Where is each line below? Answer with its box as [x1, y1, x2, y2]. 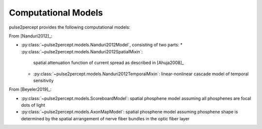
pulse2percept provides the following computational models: [9, 24, 131, 30]
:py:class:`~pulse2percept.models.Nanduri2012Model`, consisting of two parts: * [21, 42, 183, 48]
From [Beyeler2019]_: [9, 86, 52, 92]
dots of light [21, 102, 46, 108]
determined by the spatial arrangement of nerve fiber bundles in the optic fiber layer [21, 115, 190, 121]
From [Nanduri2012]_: [9, 33, 53, 39]
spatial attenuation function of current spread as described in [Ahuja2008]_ [33, 60, 184, 65]
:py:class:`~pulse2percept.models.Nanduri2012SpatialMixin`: [21, 48, 143, 54]
